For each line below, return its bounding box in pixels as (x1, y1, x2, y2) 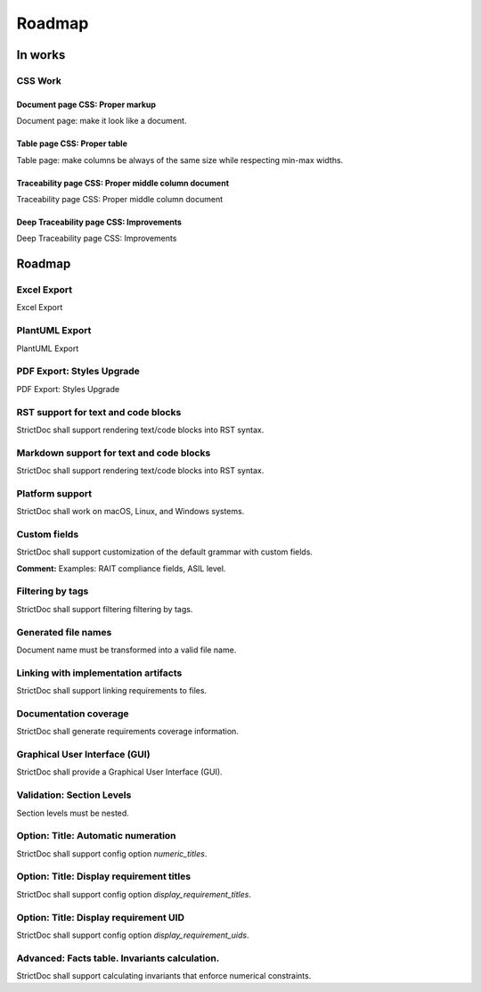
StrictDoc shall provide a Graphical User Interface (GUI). (16, 767, 223, 777)
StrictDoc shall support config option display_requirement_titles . (16, 889, 251, 899)
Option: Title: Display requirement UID (16, 911, 184, 923)
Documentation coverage (16, 707, 129, 719)
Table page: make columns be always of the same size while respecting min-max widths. (16, 154, 344, 165)
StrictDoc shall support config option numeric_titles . (16, 848, 208, 859)
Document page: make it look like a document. (16, 116, 187, 127)
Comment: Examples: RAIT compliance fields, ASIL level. (16, 562, 226, 574)
